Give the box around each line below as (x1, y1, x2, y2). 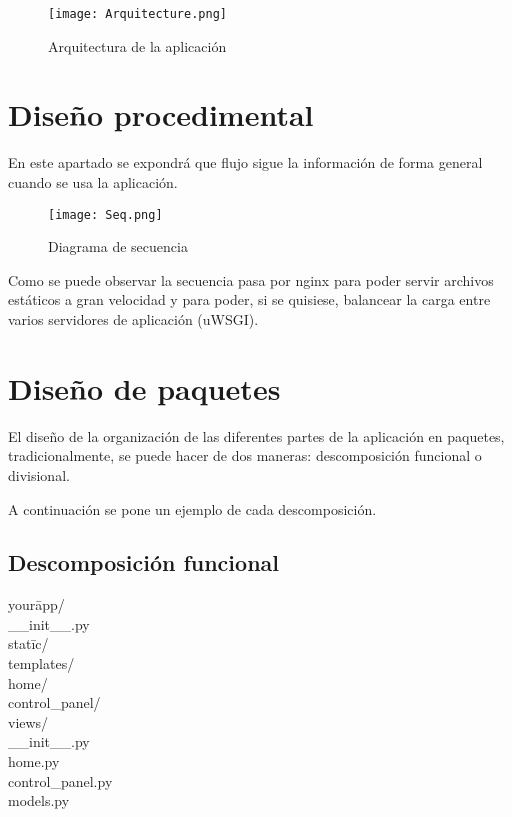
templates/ (8, 653, 75, 674)
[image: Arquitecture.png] (48, 7, 227, 21)
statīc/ (8, 633, 49, 654)
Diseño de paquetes (8, 367, 281, 408)
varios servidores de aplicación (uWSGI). (8, 309, 259, 329)
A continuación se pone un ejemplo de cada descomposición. (8, 498, 377, 519)
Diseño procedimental (8, 94, 314, 135)
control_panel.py (8, 770, 113, 791)
